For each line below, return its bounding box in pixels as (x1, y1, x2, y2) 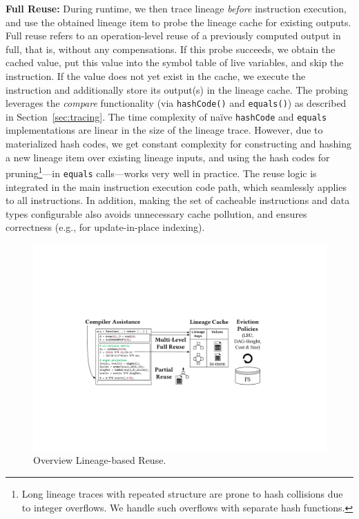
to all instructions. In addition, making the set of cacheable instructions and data (6, 193, 350, 207)
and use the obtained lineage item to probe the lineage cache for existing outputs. (6, 14, 351, 29)
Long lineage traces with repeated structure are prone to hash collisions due (21, 486, 343, 500)
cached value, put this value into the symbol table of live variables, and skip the (6, 55, 344, 70)
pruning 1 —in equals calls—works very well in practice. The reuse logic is (6, 164, 317, 180)
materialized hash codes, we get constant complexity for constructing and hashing (6, 136, 351, 151)
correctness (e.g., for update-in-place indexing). (6, 220, 205, 234)
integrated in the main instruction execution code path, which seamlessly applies (6, 179, 347, 194)
